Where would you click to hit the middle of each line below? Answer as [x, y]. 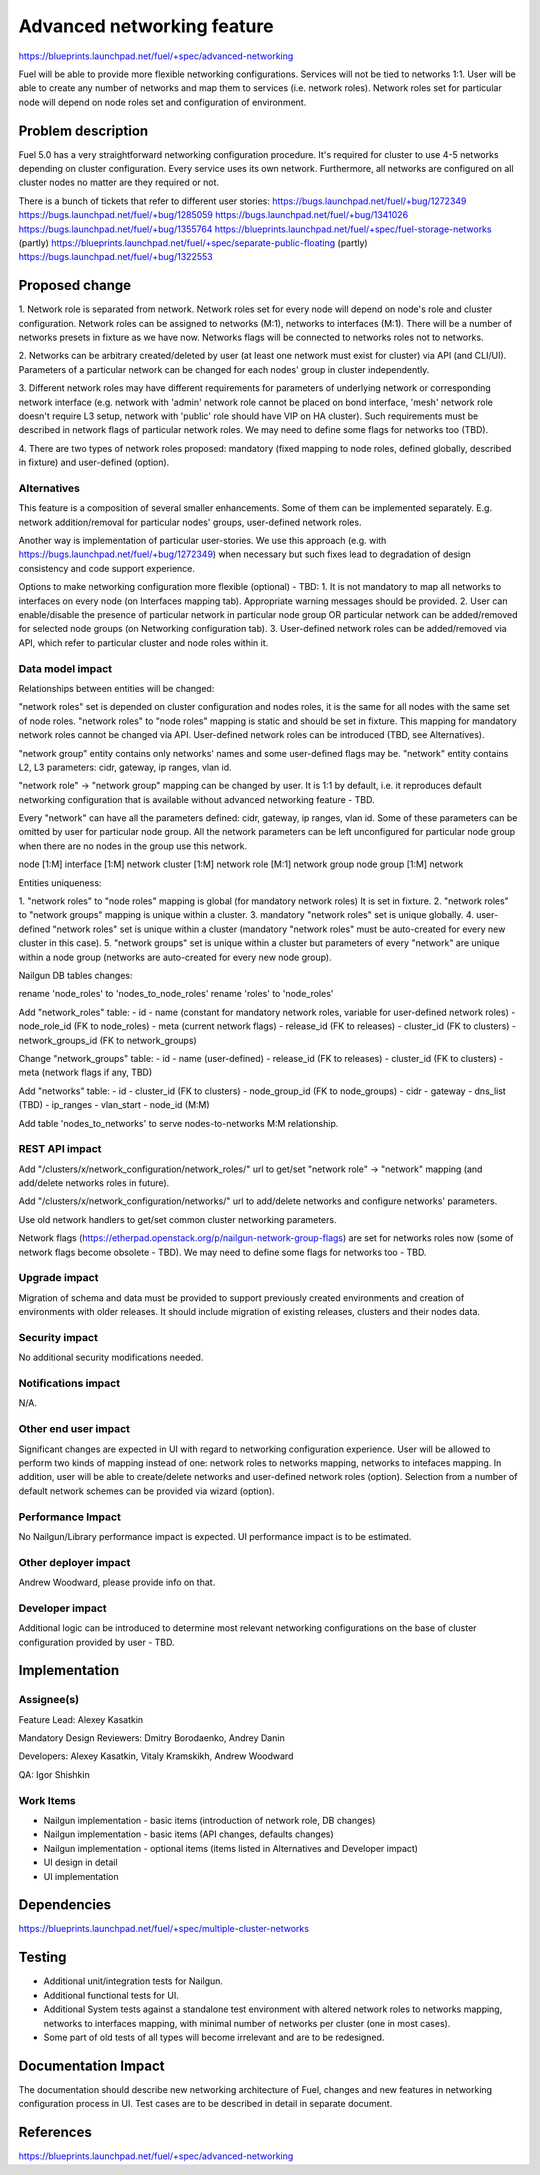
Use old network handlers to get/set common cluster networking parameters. [177, 1219]
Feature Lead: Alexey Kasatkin [81, 1719]
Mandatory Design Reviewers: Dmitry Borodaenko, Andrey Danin [151, 1738]
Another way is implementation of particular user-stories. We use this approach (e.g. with [202, 541]
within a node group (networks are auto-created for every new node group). [175, 957]
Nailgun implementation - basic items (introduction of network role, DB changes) [209, 1821]
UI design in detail [81, 1862]
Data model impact [65, 668]
